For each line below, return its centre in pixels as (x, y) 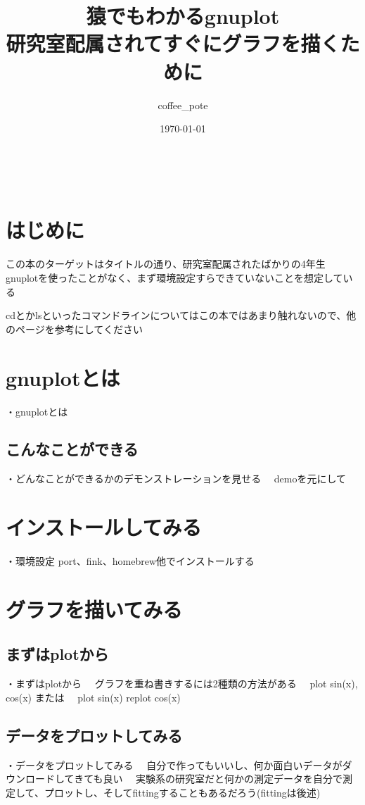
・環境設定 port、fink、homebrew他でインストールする (130, 561)
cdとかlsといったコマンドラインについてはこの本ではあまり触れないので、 (176, 315)
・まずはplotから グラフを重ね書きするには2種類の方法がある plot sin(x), (182, 684)
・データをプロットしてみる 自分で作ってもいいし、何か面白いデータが (174, 765)
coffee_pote (183, 105)
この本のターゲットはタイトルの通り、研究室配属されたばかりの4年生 (166, 264)
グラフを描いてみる (94, 609)
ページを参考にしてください (79, 329)
